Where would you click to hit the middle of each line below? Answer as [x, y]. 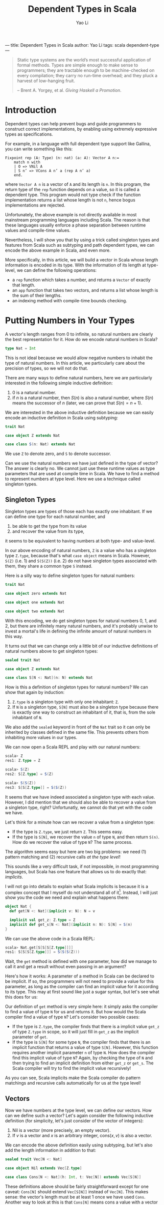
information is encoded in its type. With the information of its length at [76, 265]
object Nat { [18, 907]
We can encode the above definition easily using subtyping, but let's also [79, 1145]
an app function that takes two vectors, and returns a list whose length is [85, 290]
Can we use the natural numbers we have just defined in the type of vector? [82, 463]
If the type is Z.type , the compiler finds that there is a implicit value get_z [86, 1027]
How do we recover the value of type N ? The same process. [72, 842]
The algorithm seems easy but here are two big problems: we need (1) [76, 852]
